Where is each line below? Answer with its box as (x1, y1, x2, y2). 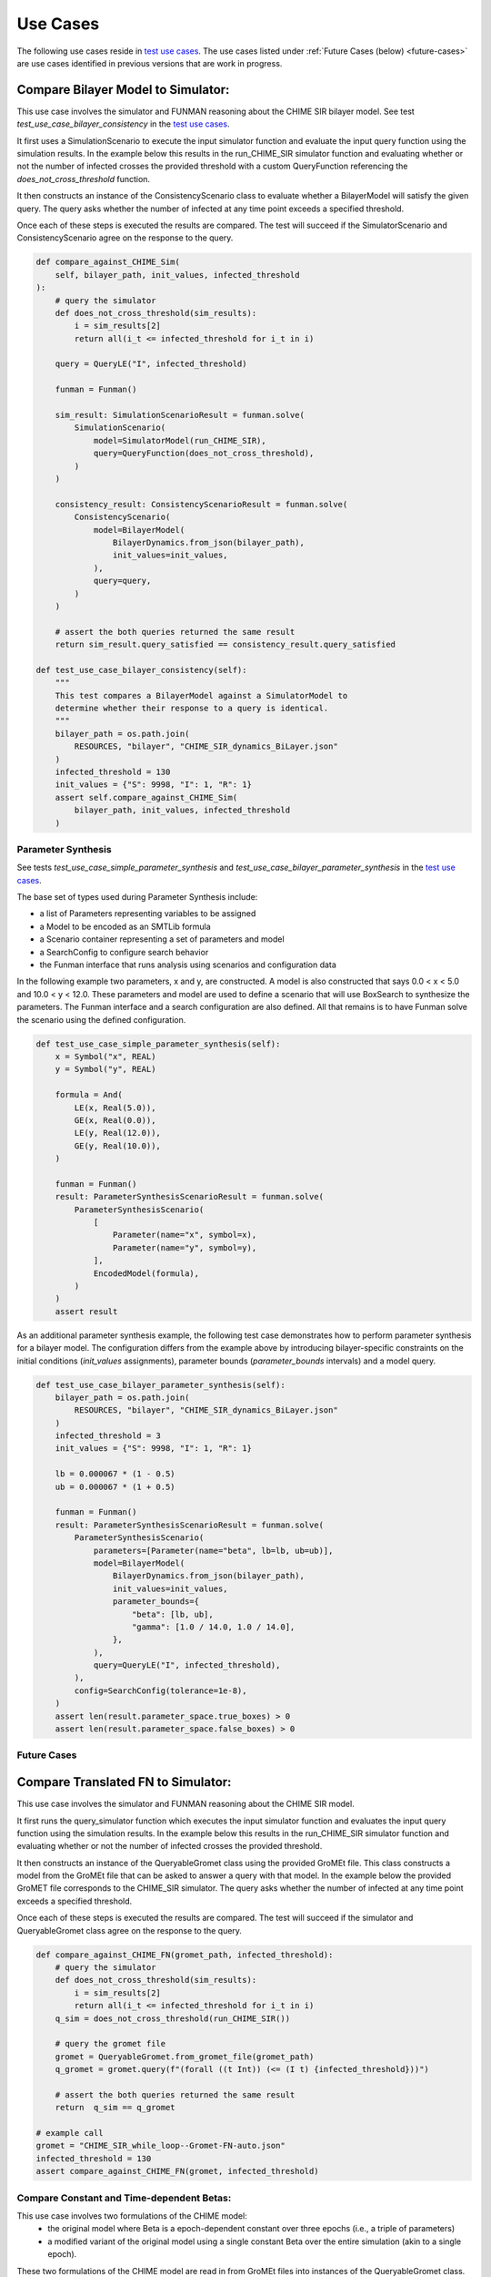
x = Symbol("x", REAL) (55, 1051, 156, 1061)
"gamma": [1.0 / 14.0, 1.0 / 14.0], (132, 1621, 296, 1632)
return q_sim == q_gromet (55, 2102, 176, 2113)
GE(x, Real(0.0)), (74, 1115, 156, 1125)
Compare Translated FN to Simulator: (16, 1774, 232, 1790)
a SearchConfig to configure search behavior (39, 946, 209, 957)
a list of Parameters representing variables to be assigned (39, 908, 256, 919)
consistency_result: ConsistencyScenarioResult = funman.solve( (55, 499, 348, 509)
